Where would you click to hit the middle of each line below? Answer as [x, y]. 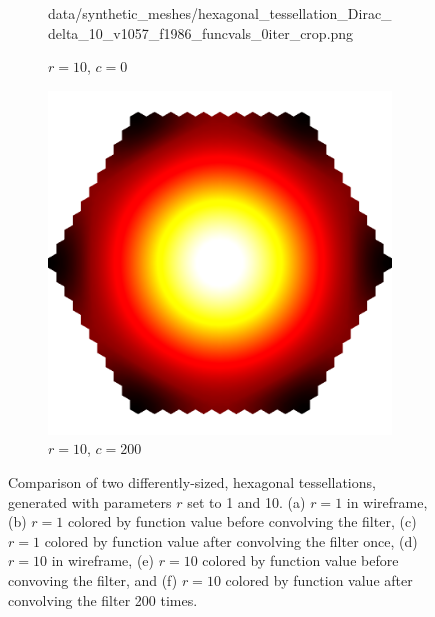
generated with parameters [90, 501]
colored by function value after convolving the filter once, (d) [231, 540]
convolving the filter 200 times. [103, 599]
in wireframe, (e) [102, 560]
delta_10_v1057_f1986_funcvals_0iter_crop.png [201, 32]
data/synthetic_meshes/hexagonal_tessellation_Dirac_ [220, 13]
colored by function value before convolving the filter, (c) [242, 521]
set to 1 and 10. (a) [246, 501]
